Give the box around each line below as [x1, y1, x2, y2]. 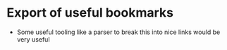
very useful [16, 35, 50, 43]
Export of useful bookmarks [6, 5, 174, 21]
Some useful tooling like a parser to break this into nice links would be [16, 28, 221, 36]
